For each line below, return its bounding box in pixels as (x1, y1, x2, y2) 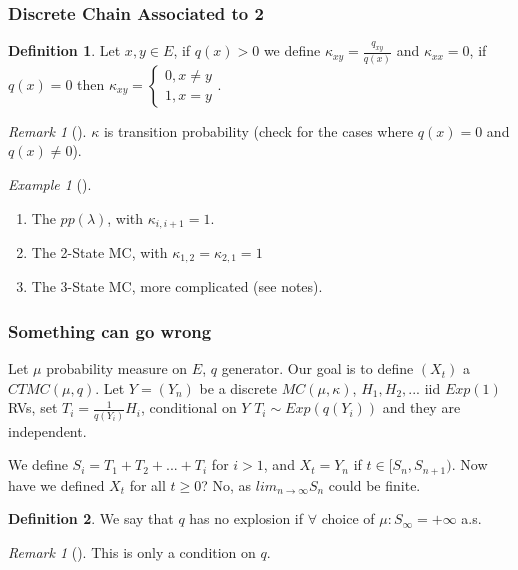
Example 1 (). (8, 173, 92, 194)
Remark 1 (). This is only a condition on (8, 542, 256, 563)
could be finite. (328, 474, 421, 495)
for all (129, 474, 166, 495)
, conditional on (141, 397, 237, 418)
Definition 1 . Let (8, 40, 121, 61)
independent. (8, 420, 87, 441)
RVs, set (8, 397, 58, 418)
